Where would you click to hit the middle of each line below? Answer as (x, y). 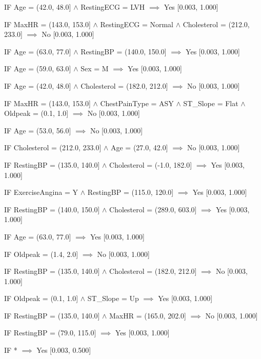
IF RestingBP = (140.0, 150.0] (52, 209)
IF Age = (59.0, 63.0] (38, 68)
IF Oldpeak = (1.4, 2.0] (41, 254)
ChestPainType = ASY (137, 103)
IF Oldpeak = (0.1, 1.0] (41, 298)
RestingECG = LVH (113, 7)
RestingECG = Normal (137, 24)
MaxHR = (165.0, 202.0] (148, 315)
